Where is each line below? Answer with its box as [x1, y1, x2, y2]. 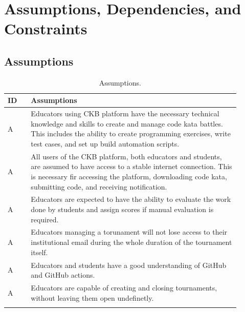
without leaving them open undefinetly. [31, 292, 154, 303]
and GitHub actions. [31, 269, 95, 280]
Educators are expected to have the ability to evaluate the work [31, 194, 231, 204]
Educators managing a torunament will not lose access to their [31, 226, 228, 237]
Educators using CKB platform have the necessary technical [31, 108, 219, 119]
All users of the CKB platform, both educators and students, [31, 151, 222, 161]
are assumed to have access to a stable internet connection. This [31, 161, 232, 172]
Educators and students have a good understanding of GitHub [31, 259, 227, 270]
